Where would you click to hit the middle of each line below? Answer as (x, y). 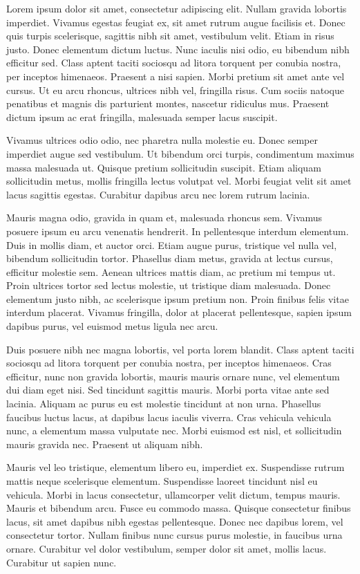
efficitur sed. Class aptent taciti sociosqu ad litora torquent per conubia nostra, (174, 63)
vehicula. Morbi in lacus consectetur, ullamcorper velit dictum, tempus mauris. (173, 494)
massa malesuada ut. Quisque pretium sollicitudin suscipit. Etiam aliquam (164, 167)
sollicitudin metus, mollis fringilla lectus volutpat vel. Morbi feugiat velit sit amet (179, 181)
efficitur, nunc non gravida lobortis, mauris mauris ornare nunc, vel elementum (173, 376)
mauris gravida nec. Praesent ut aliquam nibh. (105, 444)
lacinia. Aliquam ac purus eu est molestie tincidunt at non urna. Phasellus (164, 404)
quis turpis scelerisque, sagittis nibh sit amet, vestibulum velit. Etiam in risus (170, 36)
